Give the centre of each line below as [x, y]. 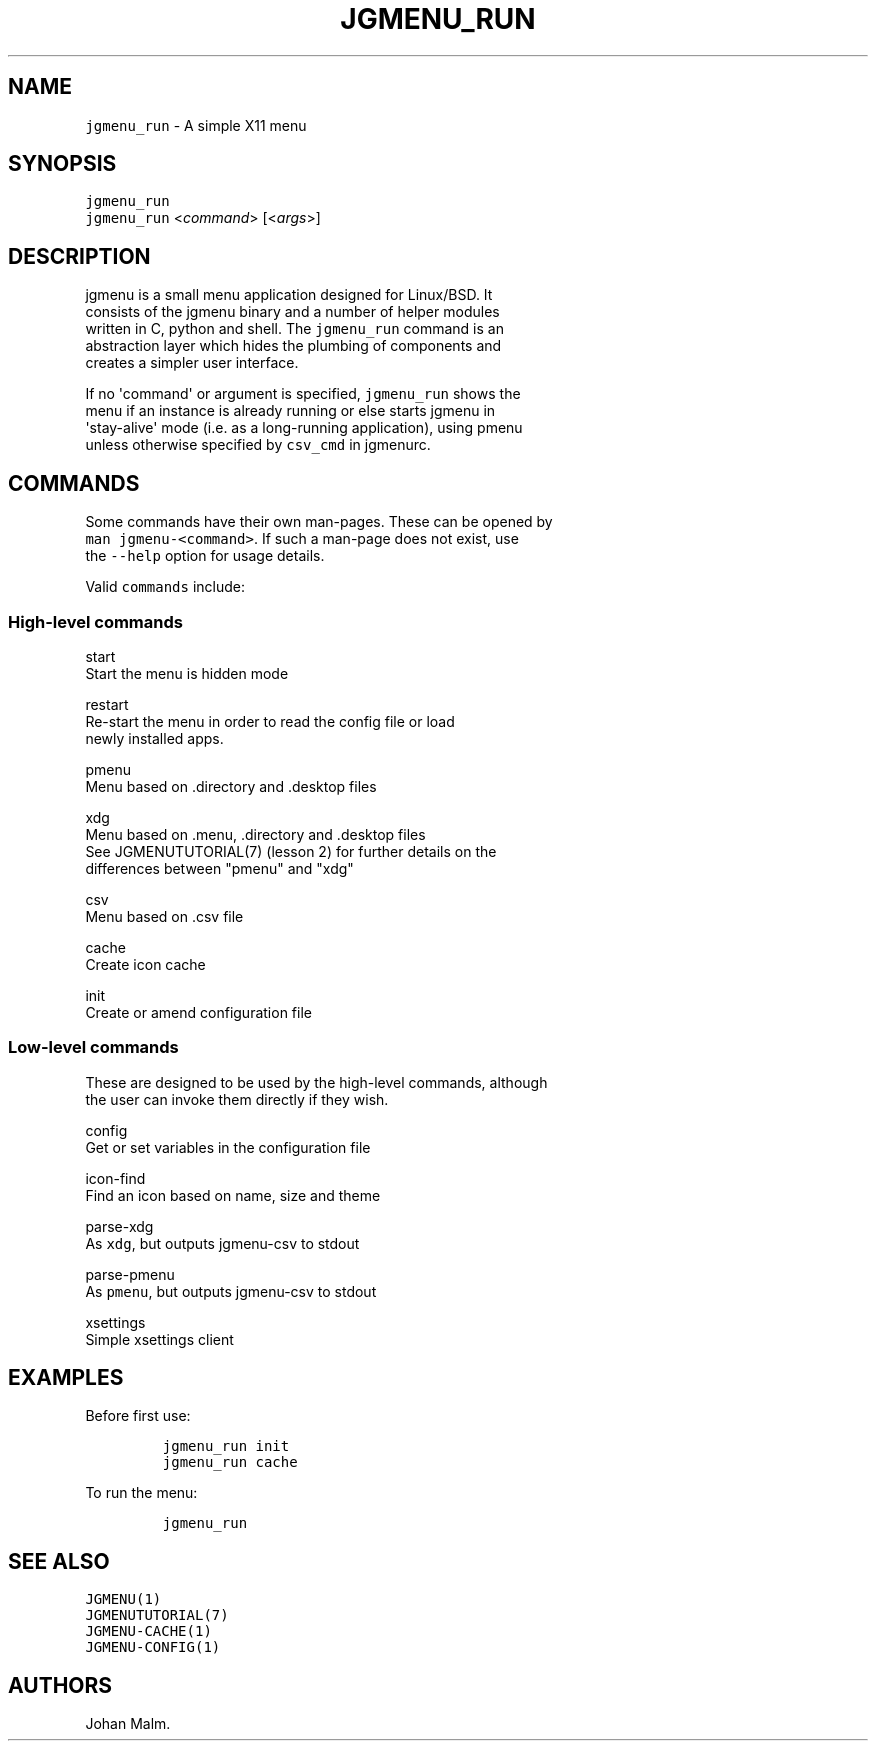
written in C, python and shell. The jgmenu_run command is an [294, 329]
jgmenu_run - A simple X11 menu [196, 125]
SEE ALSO [59, 1561]
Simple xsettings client [159, 1339]
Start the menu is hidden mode [187, 673]
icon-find [115, 1178]
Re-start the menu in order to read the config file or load [270, 721]
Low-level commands [93, 1047]
